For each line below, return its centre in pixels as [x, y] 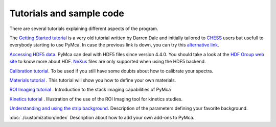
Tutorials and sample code [67, 13]
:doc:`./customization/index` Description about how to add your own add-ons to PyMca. [102, 118]
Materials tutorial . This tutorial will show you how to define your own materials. [93, 80]
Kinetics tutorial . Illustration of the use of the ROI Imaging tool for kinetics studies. [96, 99]
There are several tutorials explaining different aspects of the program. [84, 29]
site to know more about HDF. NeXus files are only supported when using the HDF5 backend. [108, 62]
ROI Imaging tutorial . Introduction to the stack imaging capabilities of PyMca [90, 90]
